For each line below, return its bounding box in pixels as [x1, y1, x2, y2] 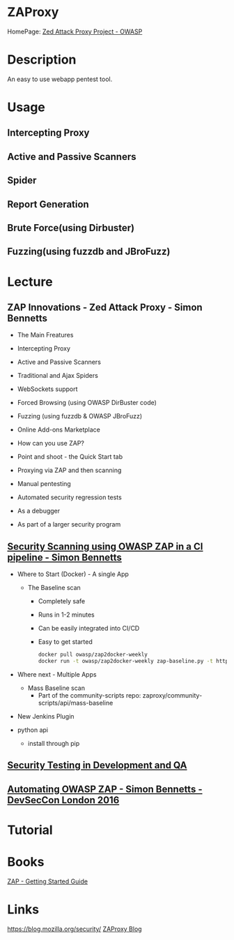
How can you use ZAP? [17, 439, 85, 448]
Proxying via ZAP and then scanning [17, 466, 122, 475]
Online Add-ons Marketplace [17, 425, 101, 434]
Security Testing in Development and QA [7, 759, 187, 772]
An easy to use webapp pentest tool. [7, 75, 113, 83]
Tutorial [7, 822, 54, 838]
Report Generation [7, 198, 89, 210]
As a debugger [17, 507, 61, 515]
